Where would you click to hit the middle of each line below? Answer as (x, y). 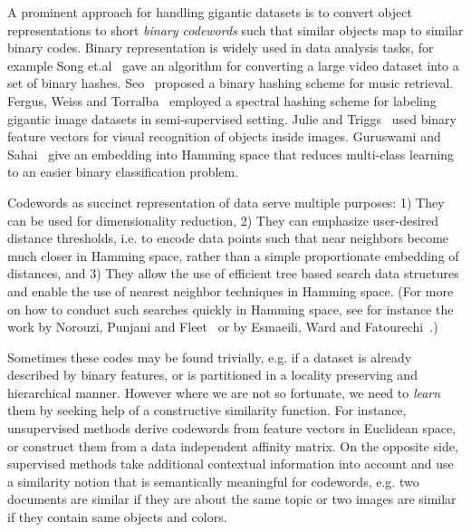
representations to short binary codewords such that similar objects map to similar (235, 29)
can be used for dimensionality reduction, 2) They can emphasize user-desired (223, 220)
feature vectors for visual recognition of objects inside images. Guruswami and (224, 136)
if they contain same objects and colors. (117, 517)
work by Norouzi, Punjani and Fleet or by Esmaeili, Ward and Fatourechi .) (223, 327)
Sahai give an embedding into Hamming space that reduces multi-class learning (231, 154)
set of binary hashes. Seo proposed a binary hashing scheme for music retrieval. (231, 83)
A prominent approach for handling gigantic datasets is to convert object (210, 12)
